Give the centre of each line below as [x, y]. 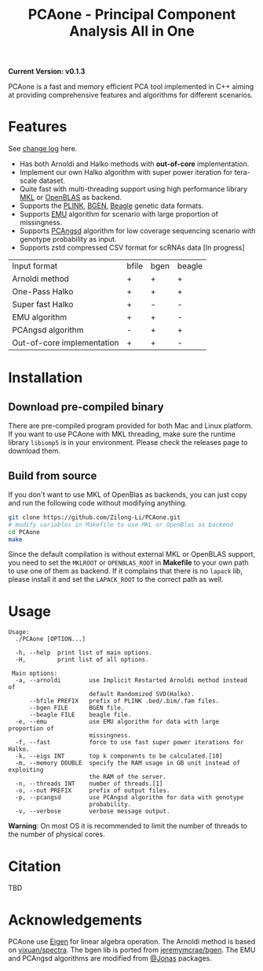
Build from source [53, 475]
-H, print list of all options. [82, 660]
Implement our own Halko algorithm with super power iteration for [126, 172]
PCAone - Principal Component [132, 15]
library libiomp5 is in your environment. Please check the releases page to [128, 443]
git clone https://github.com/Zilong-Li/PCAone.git [94, 517]
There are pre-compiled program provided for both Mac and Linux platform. [131, 426]
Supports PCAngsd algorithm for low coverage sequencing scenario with [137, 231]
